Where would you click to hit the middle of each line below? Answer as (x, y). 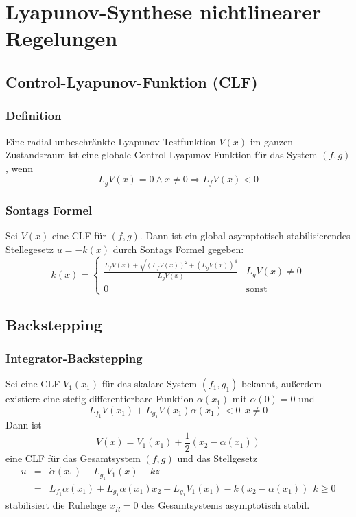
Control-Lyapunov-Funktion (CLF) (132, 81)
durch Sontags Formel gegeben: (178, 249)
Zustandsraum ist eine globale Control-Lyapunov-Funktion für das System (162, 155)
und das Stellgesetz (217, 458)
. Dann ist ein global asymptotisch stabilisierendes (245, 236)
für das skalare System (150, 384)
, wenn (20, 168)
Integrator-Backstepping (74, 358)
